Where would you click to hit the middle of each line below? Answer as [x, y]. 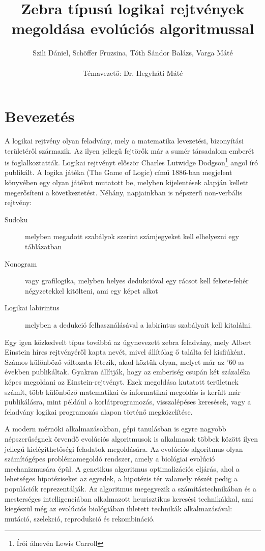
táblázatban [43, 246]
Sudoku [16, 219]
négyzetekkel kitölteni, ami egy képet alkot [92, 290]
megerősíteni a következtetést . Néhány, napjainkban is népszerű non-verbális [124, 192]
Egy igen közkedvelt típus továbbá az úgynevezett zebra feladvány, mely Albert [128, 342]
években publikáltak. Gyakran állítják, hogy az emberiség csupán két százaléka [128, 372]
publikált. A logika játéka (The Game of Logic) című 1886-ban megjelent [119, 172]
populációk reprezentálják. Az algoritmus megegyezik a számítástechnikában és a [131, 488]
